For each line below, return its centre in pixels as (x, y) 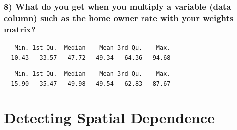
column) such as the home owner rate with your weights (119, 17)
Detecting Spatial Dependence (109, 117)
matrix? (20, 29)
